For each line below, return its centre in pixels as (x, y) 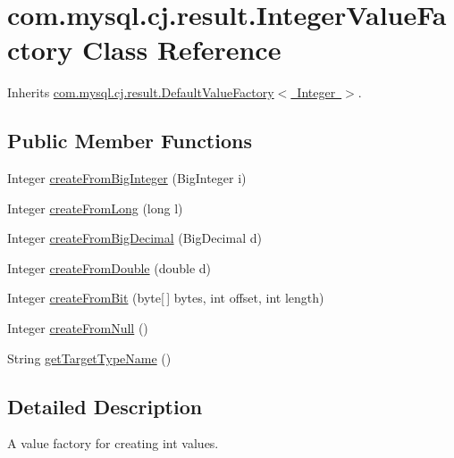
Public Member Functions (130, 141)
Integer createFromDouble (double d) (109, 267)
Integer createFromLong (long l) (95, 208)
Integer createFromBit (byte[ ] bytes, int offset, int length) (166, 298)
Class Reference (181, 50)
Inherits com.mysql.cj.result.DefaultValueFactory (141, 92)
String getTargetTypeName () (89, 358)
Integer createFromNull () (78, 328)
